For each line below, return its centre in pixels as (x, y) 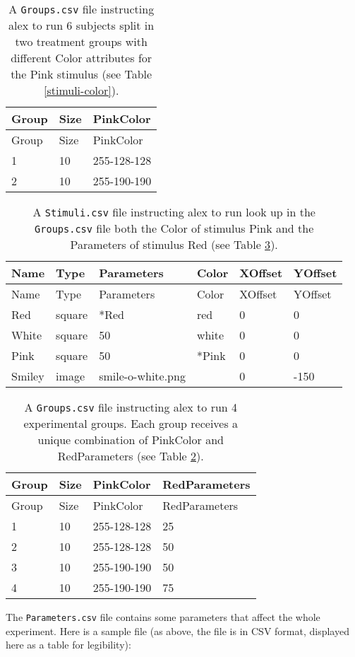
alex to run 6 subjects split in (82, 25)
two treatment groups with (81, 41)
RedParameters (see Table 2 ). (131, 456)
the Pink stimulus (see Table (82, 74)
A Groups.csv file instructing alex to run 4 (131, 407)
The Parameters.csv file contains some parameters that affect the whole (163, 617)
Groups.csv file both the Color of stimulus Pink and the (174, 228)
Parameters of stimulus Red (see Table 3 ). (174, 244)
